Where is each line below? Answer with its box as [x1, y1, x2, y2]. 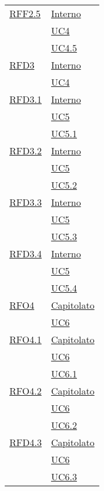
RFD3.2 [9, 144, 42, 157]
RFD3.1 [9, 92, 42, 106]
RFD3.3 [9, 195, 42, 209]
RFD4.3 [9, 435, 42, 449]
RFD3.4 [9, 247, 42, 260]
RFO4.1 [9, 332, 42, 346]
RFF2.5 [9, 7, 41, 20]
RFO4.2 [9, 384, 42, 398]
